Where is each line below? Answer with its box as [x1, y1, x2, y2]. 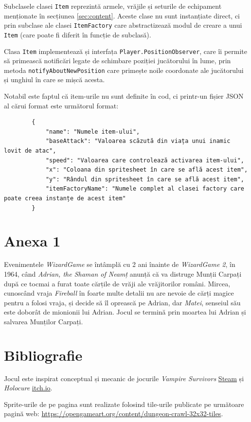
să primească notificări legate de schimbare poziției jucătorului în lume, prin [4, 55, 231, 66]
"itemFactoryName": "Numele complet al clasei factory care [45, 185, 244, 193]
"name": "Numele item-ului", [45, 128, 140, 135]
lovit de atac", [4, 147, 56, 155]
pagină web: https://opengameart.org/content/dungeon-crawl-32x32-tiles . [4, 408, 223, 419]
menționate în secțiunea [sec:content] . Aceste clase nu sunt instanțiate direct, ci [4, 10, 240, 20]
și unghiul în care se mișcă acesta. [4, 74, 105, 85]
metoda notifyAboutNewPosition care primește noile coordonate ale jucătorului [4, 65, 244, 75]
